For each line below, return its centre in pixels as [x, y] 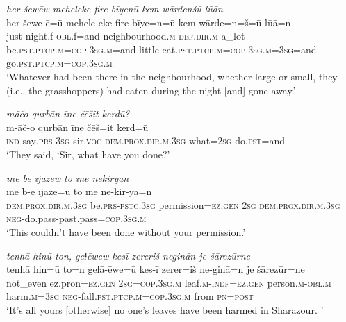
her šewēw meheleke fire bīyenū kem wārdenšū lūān [115, 8]
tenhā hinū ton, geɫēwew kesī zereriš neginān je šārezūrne [128, 255]
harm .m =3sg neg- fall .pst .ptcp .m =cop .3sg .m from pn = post [130, 296]
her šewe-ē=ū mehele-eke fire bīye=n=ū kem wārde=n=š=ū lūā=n [149, 22]
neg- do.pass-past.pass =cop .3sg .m [76, 218]
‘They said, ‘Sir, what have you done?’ [88, 154]
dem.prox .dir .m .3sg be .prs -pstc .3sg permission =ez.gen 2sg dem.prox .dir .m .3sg [173, 204]
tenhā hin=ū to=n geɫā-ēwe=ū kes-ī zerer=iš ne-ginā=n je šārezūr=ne [156, 269]
